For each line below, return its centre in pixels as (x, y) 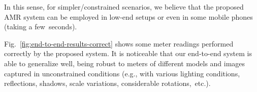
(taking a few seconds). (41, 27)
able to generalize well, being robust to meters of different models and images (125, 63)
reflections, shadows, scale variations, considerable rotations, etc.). (107, 83)
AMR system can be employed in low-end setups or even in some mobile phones (128, 16)
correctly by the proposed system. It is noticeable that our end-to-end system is (128, 53)
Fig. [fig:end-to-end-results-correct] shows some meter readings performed (119, 43)
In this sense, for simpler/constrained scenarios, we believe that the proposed (124, 7)
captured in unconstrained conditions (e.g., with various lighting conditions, (122, 73)
